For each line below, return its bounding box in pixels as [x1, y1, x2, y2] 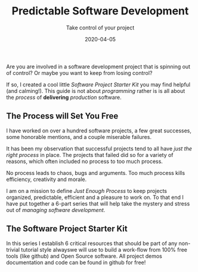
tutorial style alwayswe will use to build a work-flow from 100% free [20, 246, 188, 253]
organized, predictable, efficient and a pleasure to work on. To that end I [6, 194, 184, 201]
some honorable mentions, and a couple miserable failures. [6, 133, 152, 140]
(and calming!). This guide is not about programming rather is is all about [6, 87, 185, 94]
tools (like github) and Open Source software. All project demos [6, 252, 162, 259]
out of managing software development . [6, 206, 106, 213]
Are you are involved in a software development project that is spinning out [6, 63, 191, 70]
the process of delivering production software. [6, 93, 122, 101]
